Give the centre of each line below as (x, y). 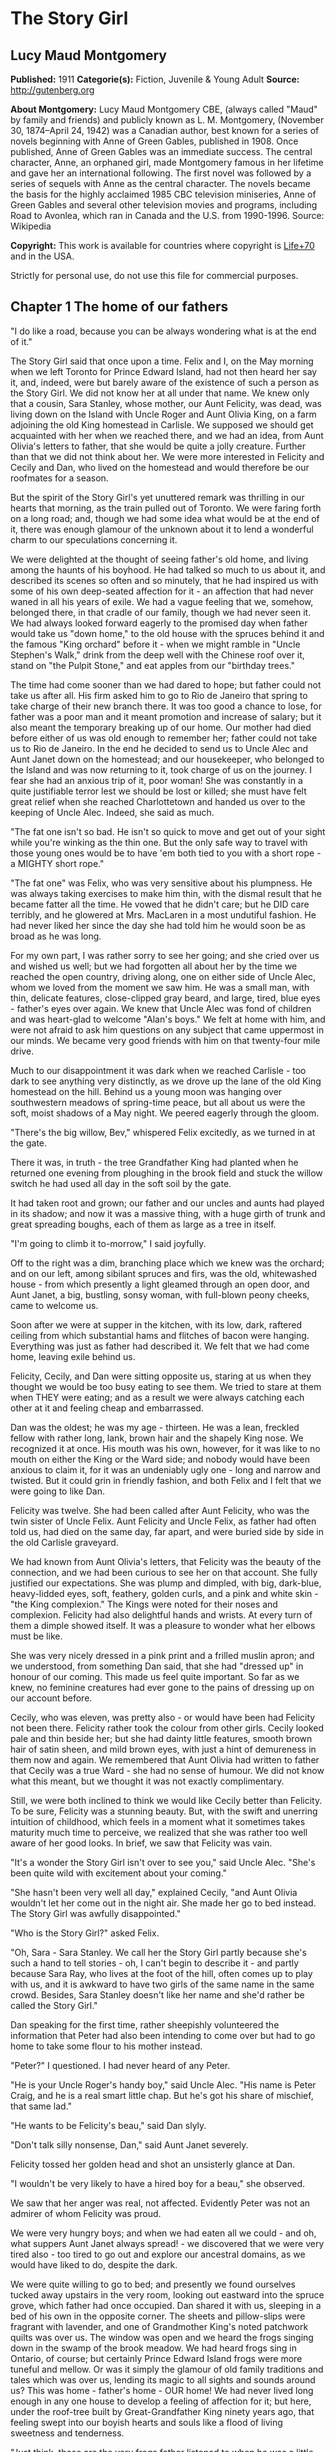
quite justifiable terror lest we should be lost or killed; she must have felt (158, 791)
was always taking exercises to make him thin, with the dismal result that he (166, 893)
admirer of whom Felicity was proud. (86, 2213)
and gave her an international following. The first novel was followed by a (161, 173)
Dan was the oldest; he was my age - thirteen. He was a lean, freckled (155, 1427)
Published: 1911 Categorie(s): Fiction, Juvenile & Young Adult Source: (155, 79)
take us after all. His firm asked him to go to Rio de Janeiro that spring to (159, 695)
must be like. (36, 1636)
